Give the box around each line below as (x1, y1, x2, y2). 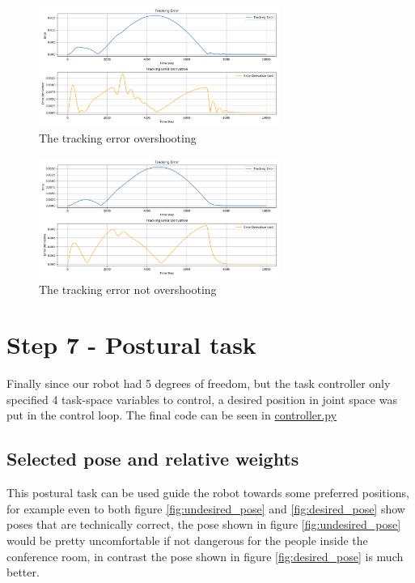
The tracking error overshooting (39, 129, 197, 146)
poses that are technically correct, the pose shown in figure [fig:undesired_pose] (6, 516, 401, 533)
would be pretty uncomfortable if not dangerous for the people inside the (6, 532, 368, 549)
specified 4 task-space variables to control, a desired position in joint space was (6, 390, 397, 407)
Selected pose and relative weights (6, 446, 299, 471)
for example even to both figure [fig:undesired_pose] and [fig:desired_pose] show (6, 500, 405, 517)
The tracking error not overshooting (39, 280, 217, 297)
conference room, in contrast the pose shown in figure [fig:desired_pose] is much (6, 547, 404, 564)
